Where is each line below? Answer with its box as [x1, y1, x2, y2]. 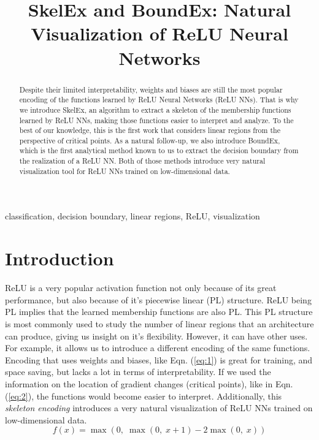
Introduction [5, 246, 114, 271]
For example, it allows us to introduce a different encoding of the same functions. [5, 341, 310, 354]
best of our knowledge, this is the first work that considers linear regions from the [19, 125, 280, 135]
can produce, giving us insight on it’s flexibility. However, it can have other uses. [5, 329, 308, 342]
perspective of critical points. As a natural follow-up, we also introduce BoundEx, [19, 135, 280, 145]
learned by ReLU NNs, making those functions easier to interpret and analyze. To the [19, 115, 294, 125]
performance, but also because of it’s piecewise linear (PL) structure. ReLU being [5, 293, 312, 306]
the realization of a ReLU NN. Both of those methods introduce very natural [19, 156, 266, 166]
